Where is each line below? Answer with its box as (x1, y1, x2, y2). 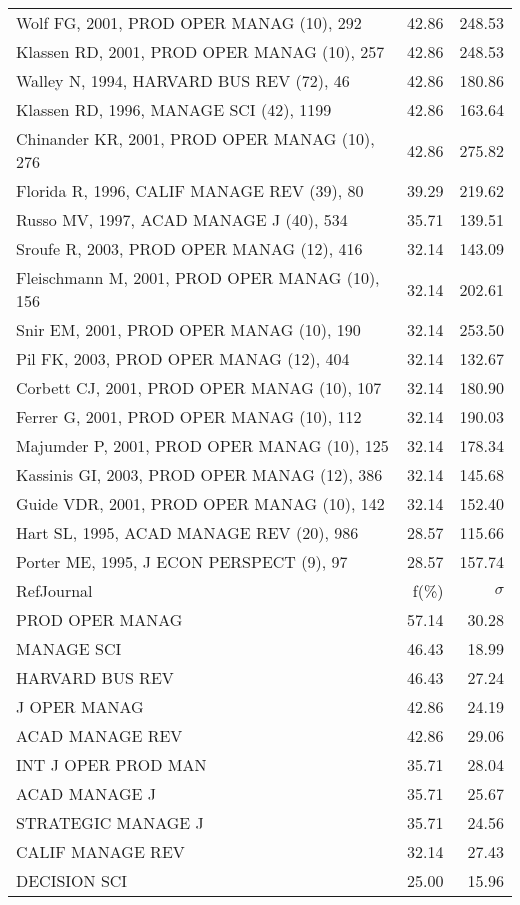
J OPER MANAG (16, 695, 144, 718)
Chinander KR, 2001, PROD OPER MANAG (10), (16, 127, 375, 150)
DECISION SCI (16, 869, 128, 892)
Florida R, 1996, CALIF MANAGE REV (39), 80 (16, 179, 364, 202)
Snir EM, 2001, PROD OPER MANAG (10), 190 (16, 318, 361, 341)
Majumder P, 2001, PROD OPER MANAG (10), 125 (16, 434, 389, 457)
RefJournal (16, 579, 93, 602)
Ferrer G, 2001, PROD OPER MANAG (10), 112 (16, 405, 362, 428)
